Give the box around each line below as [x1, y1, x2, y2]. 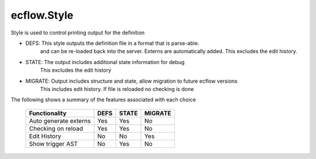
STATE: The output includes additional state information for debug [25, 58, 185, 65]
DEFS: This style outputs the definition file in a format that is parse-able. [25, 40, 200, 47]
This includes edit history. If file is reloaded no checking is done [40, 85, 194, 93]
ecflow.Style [11, 9, 74, 22]
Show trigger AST [29, 140, 78, 148]
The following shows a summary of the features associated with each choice [11, 96, 196, 103]
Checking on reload [29, 124, 83, 132]
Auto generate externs [29, 116, 91, 125]
